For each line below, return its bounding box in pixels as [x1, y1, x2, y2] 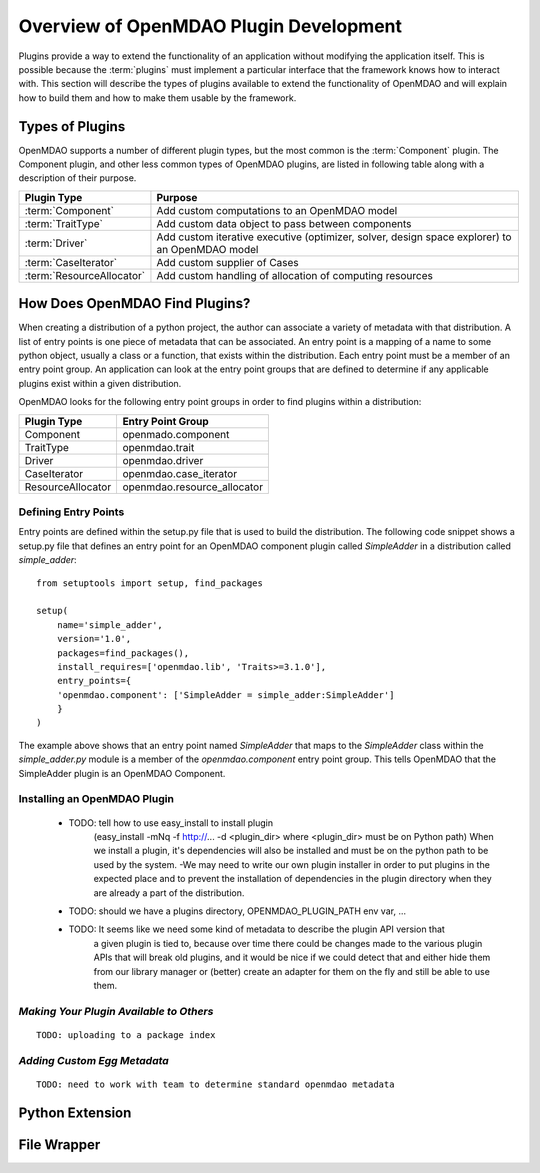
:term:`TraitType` [24, 216, 104, 230]
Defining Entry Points [18, 505, 125, 519]
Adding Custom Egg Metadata [18, 1053, 169, 1067]
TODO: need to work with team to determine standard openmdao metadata [36, 1078, 395, 1090]
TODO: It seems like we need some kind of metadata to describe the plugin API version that [68, 923, 445, 935]
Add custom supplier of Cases [156, 255, 299, 269]
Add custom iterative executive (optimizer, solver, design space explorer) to [156, 230, 512, 244]
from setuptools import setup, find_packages [36, 577, 264, 589]
